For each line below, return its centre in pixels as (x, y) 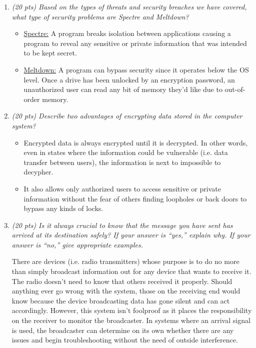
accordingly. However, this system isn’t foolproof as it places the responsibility (132, 310)
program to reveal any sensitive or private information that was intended (135, 43)
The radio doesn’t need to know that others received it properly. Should (122, 281)
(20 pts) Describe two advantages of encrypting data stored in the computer (127, 116)
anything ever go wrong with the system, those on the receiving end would (126, 291)
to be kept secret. (50, 53)
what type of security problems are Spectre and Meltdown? (100, 16)
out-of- (235, 89)
